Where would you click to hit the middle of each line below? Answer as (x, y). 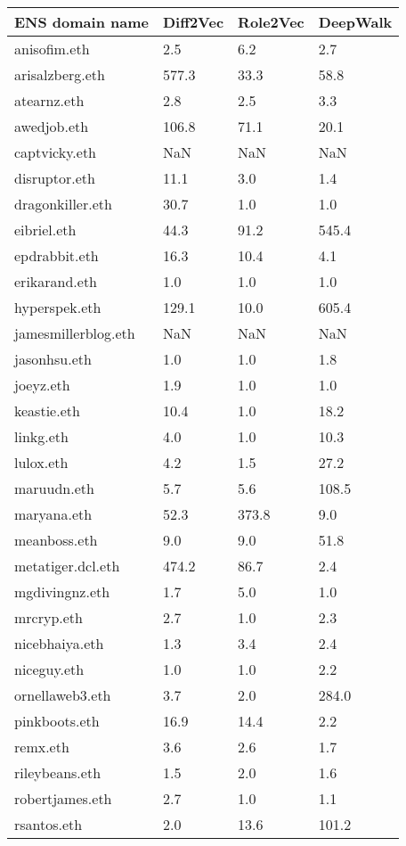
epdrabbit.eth (57, 255)
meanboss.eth (56, 540)
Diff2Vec (193, 22)
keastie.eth (47, 411)
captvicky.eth (56, 152)
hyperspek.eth (58, 307)
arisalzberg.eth (60, 74)
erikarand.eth (56, 281)
